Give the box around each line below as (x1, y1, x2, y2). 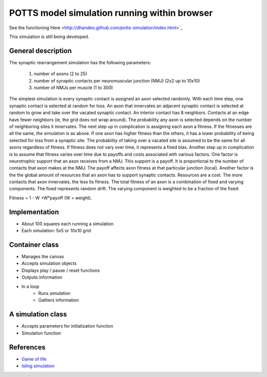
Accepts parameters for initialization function (21, 323, 114, 329)
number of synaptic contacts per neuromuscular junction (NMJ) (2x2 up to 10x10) (34, 78, 200, 84)
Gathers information (38, 297, 79, 303)
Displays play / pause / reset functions (21, 267, 100, 273)
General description (9, 46, 72, 55)
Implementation (9, 208, 59, 216)
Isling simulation (21, 363, 54, 369)
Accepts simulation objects (21, 260, 77, 266)
